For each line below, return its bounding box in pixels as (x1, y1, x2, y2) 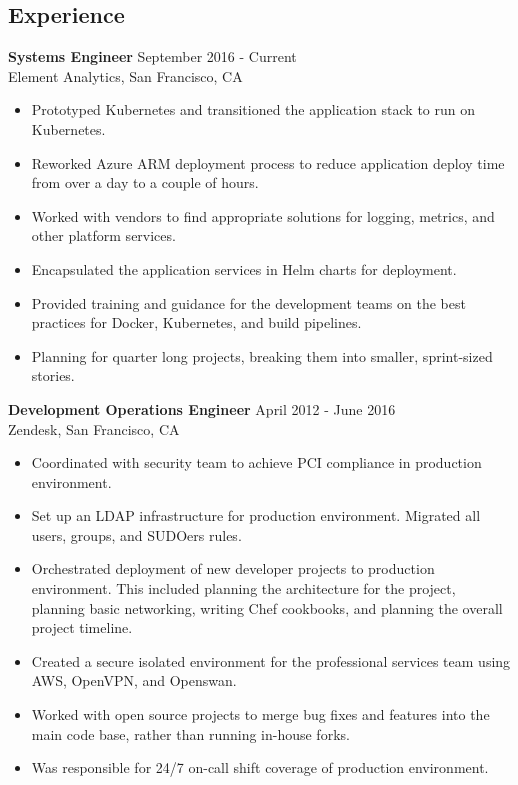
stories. (31, 365, 75, 386)
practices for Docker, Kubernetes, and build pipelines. (31, 312, 362, 333)
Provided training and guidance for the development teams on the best (31, 292, 466, 313)
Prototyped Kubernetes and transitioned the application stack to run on (31, 99, 475, 120)
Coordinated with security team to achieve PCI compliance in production (31, 452, 482, 473)
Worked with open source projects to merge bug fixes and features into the (31, 704, 490, 725)
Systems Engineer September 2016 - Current (8, 46, 297, 67)
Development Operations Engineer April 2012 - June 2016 (8, 398, 396, 419)
